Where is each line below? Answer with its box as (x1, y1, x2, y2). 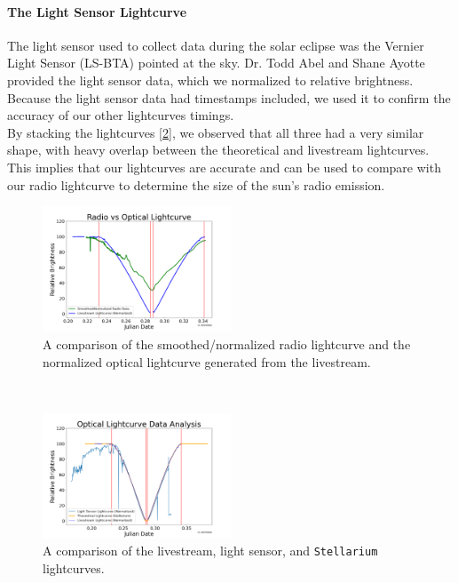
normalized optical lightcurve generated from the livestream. (43, 352, 371, 371)
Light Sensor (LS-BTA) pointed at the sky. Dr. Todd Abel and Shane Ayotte (7, 53, 425, 72)
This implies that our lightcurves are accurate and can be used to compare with (7, 157, 441, 176)
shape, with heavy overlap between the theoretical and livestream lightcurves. (7, 140, 430, 159)
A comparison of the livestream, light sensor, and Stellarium (43, 541, 378, 560)
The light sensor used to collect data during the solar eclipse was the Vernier (7, 36, 424, 54)
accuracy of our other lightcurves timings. (7, 106, 234, 124)
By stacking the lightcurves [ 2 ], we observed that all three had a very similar (7, 123, 424, 141)
